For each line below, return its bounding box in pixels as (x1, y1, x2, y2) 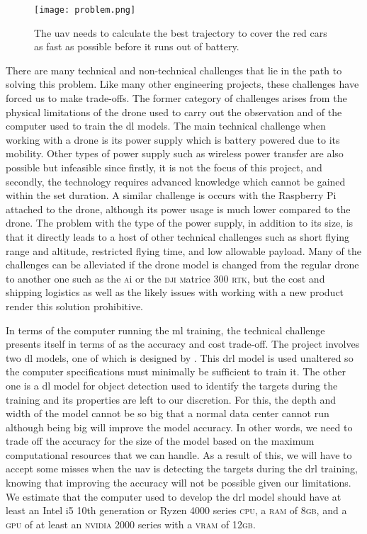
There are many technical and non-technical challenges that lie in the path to (6, 62, 342, 77)
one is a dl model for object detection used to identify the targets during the (6, 377, 338, 392)
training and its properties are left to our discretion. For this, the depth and (6, 392, 336, 407)
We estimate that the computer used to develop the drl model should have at (6, 489, 341, 504)
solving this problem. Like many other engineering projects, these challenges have (6, 76, 359, 91)
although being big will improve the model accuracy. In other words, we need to (6, 419, 353, 434)
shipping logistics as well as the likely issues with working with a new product (6, 285, 344, 300)
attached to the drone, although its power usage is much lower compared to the (6, 201, 351, 216)
